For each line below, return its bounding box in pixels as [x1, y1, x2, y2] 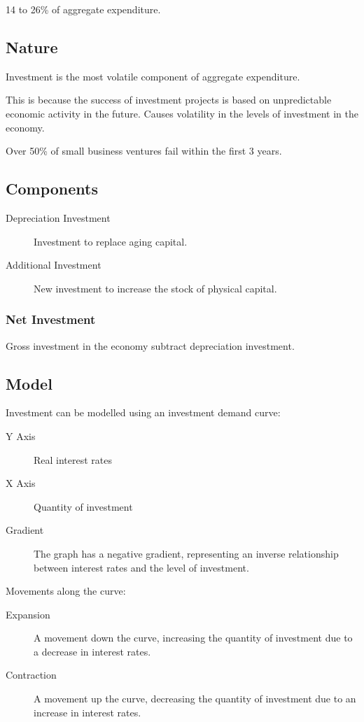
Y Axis [6, 428, 36, 443]
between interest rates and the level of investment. [34, 560, 249, 574]
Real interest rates [34, 452, 113, 467]
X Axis [6, 476, 36, 490]
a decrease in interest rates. [34, 644, 151, 658]
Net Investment [6, 311, 96, 328]
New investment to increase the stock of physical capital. [34, 281, 277, 295]
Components [6, 178, 98, 199]
